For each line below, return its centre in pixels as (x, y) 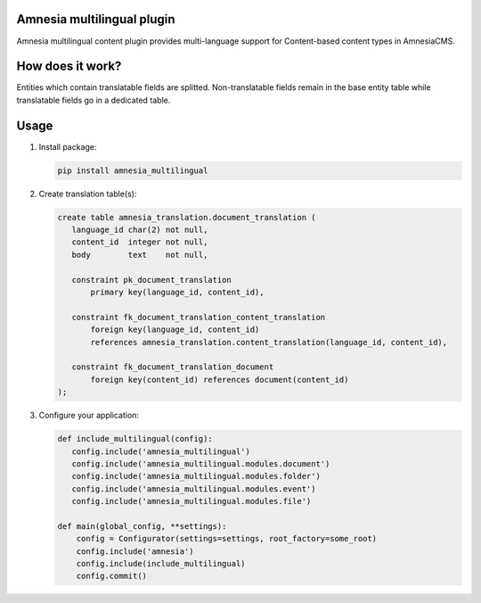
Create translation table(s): (88, 194)
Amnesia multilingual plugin (96, 19)
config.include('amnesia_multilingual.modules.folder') (196, 476)
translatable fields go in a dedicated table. (94, 100)
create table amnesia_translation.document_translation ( (187, 217)
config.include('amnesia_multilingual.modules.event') (194, 489)
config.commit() (111, 576)
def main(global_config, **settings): (142, 526)
